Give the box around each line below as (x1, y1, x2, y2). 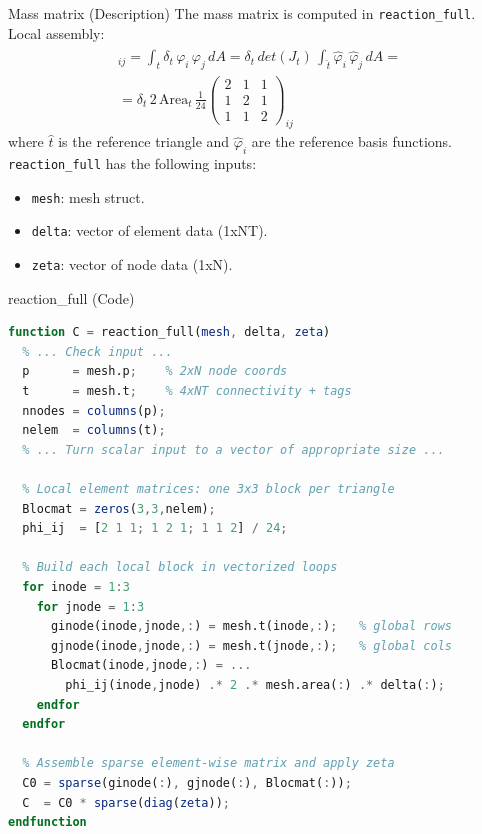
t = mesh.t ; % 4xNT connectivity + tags (22, 384, 352, 399)
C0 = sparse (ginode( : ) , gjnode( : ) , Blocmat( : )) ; (22, 775, 352, 790)
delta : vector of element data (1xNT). (31, 220, 268, 241)
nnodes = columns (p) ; (22, 403, 166, 418)
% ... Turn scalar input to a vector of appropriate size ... (22, 442, 445, 457)
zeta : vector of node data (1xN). (31, 254, 233, 275)
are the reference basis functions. (251, 131, 453, 152)
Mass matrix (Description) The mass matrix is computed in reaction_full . (8, 3, 476, 23)
